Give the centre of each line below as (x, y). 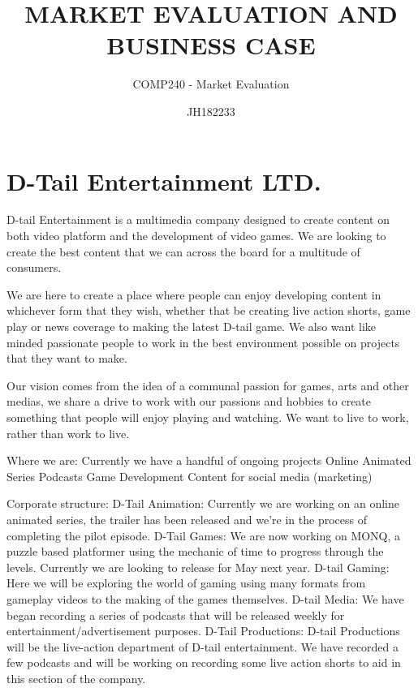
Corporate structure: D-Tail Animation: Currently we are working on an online (203, 503)
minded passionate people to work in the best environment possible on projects (203, 342)
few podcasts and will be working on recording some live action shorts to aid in (204, 662)
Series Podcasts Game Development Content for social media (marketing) (190, 476)
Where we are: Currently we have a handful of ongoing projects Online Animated (209, 460)
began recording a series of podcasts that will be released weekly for (176, 615)
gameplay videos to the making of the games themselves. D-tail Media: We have (205, 598)
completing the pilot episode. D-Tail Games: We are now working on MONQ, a (204, 535)
